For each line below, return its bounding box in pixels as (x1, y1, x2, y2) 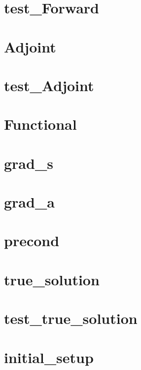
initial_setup (4, 347, 94, 367)
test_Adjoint (4, 75, 94, 95)
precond (4, 230, 60, 251)
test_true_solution (4, 308, 138, 328)
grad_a (4, 192, 55, 212)
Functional (4, 114, 77, 134)
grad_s (4, 153, 53, 173)
